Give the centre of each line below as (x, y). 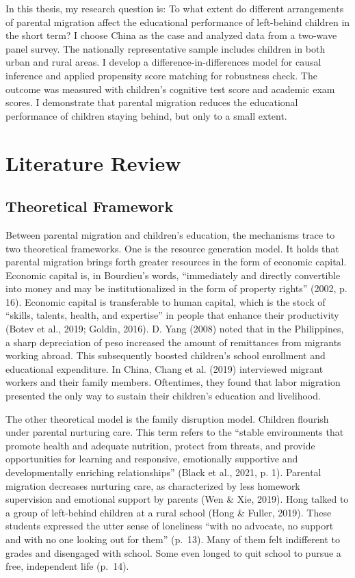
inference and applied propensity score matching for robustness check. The (161, 75)
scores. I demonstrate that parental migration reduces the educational (152, 102)
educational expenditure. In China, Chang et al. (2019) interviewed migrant (165, 368)
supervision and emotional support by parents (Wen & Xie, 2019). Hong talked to (177, 499)
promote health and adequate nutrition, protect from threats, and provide (160, 445)
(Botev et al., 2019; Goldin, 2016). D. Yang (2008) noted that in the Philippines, (175, 329)
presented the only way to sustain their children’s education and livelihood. (163, 396)
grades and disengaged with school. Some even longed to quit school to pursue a (173, 552)
